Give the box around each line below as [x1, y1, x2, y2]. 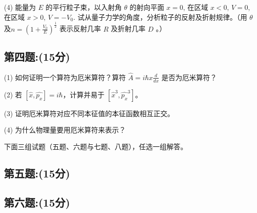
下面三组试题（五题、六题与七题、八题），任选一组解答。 [4, 141, 187, 151]
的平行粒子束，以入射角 [45, 2, 122, 12]
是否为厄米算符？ [161, 72, 217, 82]
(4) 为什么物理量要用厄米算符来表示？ [4, 125, 126, 135]
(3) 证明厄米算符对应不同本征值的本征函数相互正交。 [4, 108, 174, 118]
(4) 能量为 [4, 2, 36, 12]
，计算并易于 [63, 89, 105, 99]
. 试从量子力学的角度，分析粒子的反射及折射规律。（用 [73, 11, 248, 22]
